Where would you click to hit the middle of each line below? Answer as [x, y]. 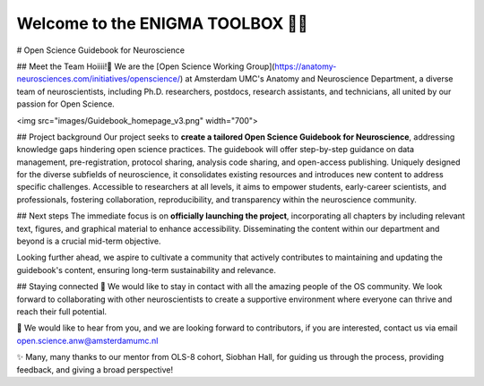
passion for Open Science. [66, 104]
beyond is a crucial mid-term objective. [89, 241]
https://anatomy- [306, 66]
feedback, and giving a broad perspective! [95, 369]
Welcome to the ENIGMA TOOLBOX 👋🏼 [162, 23]
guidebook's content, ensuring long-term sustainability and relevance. [147, 270]
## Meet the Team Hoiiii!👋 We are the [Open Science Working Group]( [146, 66]
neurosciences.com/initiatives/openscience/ [99, 79]
